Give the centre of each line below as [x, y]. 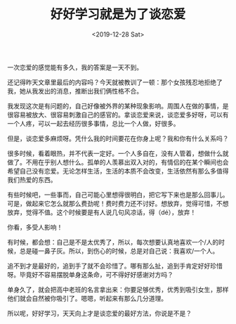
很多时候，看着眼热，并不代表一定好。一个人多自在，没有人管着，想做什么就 [118, 153]
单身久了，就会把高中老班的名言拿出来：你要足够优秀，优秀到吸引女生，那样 [118, 290]
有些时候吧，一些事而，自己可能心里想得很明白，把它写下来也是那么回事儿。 [118, 195]
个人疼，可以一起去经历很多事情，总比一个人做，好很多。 [96, 123]
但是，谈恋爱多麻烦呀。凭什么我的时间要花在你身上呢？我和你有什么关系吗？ [118, 138]
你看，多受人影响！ [35, 227]
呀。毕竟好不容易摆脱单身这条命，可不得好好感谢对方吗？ [90, 274]
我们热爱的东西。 [32, 179]
